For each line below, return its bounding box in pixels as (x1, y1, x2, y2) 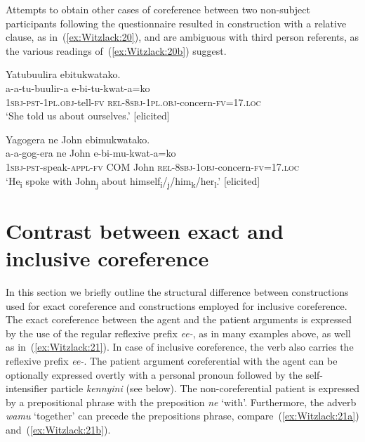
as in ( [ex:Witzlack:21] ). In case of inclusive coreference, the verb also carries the (6, 339, 354, 354)
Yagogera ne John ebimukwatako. (6, 131, 150, 146)
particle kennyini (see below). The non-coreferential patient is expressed (51, 381, 359, 396)
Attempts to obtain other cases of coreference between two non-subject (6, 2, 310, 16)
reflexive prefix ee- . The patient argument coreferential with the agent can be (6, 353, 338, 368)
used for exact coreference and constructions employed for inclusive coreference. (6, 298, 347, 313)
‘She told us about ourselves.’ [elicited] (6, 108, 170, 123)
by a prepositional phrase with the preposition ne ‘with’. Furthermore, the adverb (6, 394, 357, 409)
